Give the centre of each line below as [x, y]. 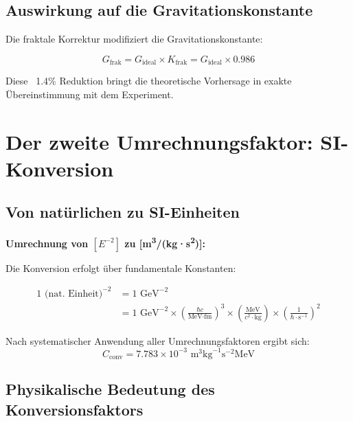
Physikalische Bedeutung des [110, 389]
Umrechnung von [47, 243]
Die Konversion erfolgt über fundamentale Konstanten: [121, 268]
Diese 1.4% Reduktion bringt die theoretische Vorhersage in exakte [149, 81]
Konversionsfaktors [75, 409]
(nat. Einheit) [74, 294]
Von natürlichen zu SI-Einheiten [123, 212]
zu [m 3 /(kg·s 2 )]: [165, 242]
